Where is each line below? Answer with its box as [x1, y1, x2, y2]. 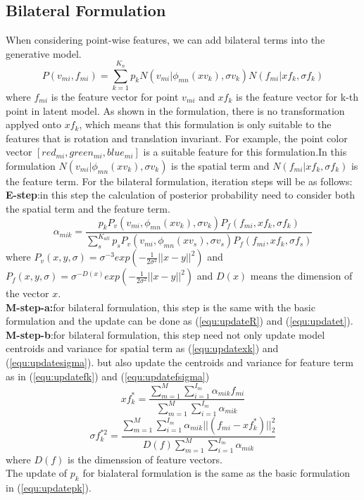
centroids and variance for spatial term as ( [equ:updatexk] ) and [6, 341, 279, 356]
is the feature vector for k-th [236, 89, 359, 104]
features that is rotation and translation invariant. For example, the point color [6, 130, 348, 145]
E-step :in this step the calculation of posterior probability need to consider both [6, 187, 356, 202]
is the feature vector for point [51, 89, 179, 104]
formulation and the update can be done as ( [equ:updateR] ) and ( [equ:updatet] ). [6, 313, 353, 328]
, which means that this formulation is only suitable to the [79, 117, 332, 132]
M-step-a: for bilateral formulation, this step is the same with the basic [6, 299, 315, 314]
